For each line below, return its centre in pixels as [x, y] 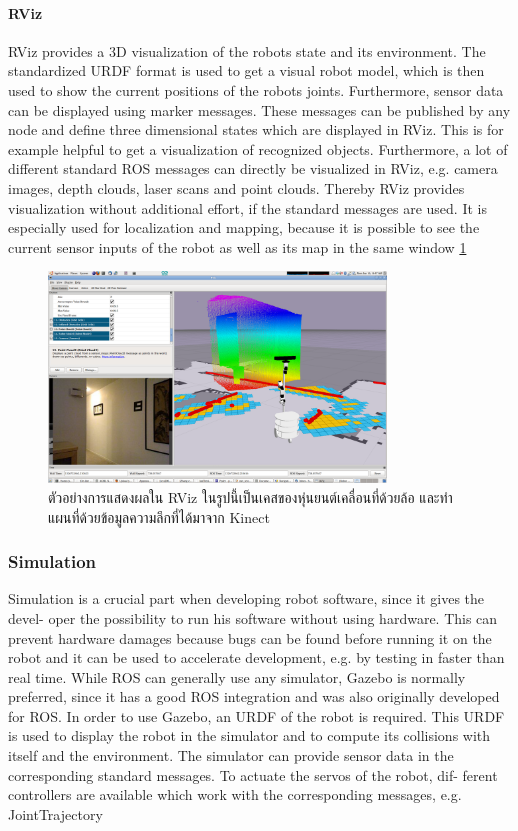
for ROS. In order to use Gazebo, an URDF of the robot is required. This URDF [256, 715]
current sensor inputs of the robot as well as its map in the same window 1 [237, 246]
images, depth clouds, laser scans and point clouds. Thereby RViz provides [236, 187]
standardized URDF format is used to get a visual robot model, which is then [246, 70]
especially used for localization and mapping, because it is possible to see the [244, 227]
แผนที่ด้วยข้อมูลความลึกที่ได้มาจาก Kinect [159, 516]
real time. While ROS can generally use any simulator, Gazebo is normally [237, 676]
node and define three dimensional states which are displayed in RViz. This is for [256, 129]
